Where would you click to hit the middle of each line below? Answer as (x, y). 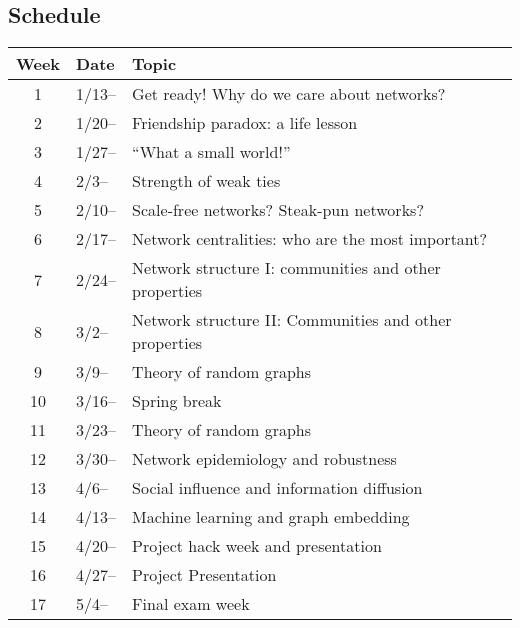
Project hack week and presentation (257, 546)
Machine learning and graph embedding (271, 517)
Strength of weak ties (206, 181)
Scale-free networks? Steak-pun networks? (278, 210)
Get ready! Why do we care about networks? (289, 94)
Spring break (177, 401)
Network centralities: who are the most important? (310, 239)
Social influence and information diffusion (277, 488)
